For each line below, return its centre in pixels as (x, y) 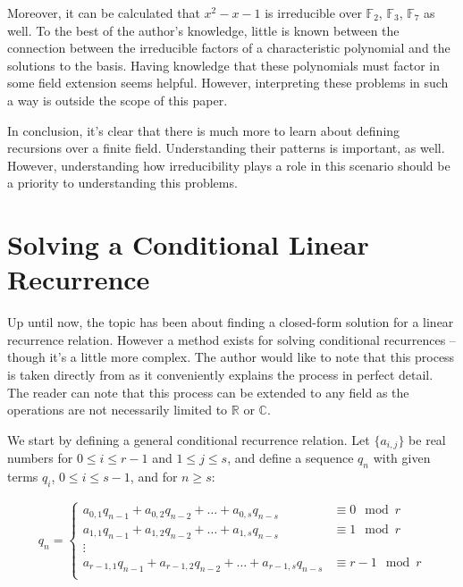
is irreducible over (313, 13)
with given (402, 458)
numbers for (40, 458)
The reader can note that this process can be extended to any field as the (208, 392)
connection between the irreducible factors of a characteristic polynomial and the (229, 48)
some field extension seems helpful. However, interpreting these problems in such (228, 83)
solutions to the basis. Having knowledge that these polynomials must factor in (223, 65)
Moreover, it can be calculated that (104, 13)
